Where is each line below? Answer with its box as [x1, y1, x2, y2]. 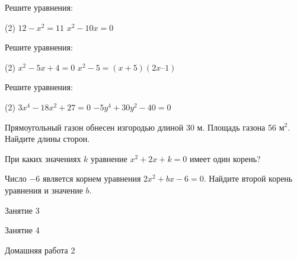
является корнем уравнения [43, 172, 141, 185]
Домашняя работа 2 [5, 243, 75, 256]
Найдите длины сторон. [5, 132, 90, 145]
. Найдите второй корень [203, 172, 293, 185]
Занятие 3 [5, 204, 40, 216]
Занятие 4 [5, 224, 40, 236]
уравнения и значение [5, 183, 83, 196]
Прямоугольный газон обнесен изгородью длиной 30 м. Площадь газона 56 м [5, 121, 285, 133]
